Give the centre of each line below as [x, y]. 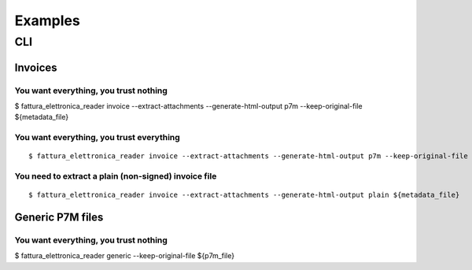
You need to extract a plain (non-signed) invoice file [116, 176]
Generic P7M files [59, 218]
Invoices [36, 67]
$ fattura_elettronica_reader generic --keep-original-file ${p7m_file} [125, 256]
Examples [47, 20]
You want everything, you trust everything [97, 138]
